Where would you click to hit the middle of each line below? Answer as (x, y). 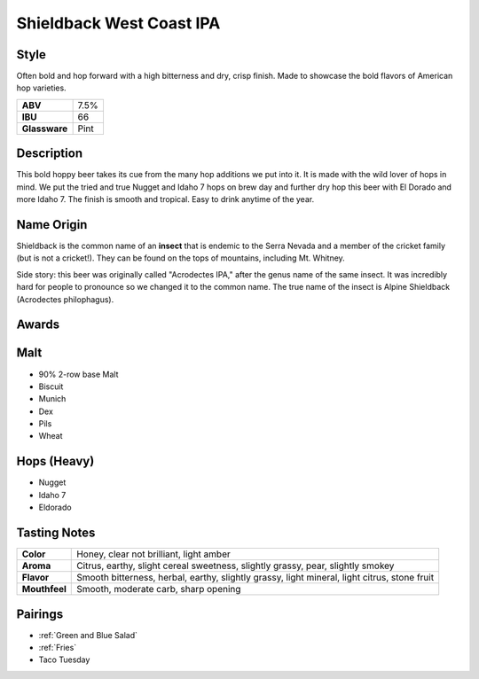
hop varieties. (41, 88)
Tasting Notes (56, 532)
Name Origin (52, 225)
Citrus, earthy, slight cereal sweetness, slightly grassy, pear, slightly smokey (236, 566)
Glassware (45, 129)
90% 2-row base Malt (79, 374)
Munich (52, 399)
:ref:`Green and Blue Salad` (88, 635)
